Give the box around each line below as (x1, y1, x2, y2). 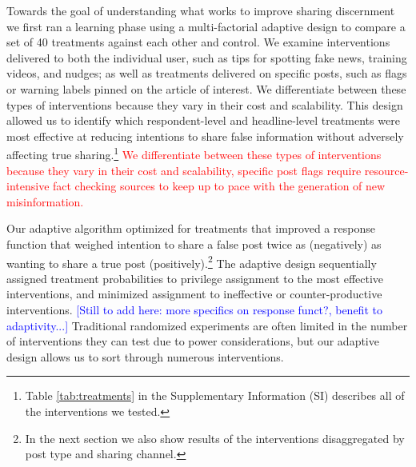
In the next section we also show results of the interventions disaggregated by (25, 429, 405, 446)
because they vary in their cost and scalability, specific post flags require (6, 162, 362, 178)
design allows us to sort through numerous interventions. (6, 348, 284, 365)
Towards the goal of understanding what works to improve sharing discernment (6, 2, 395, 18)
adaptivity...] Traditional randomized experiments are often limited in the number (6, 317, 408, 333)
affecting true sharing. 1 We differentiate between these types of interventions (6, 144, 382, 162)
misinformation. (6, 193, 84, 210)
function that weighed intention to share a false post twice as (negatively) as (6, 235, 382, 252)
